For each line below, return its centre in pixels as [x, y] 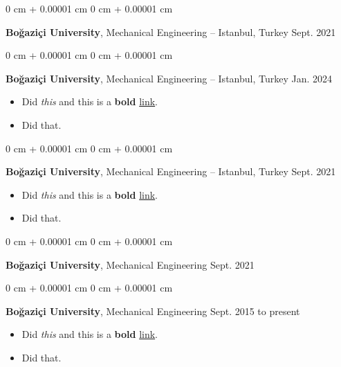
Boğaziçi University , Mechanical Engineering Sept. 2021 [130, 264]
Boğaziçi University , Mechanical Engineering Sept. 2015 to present [153, 311]
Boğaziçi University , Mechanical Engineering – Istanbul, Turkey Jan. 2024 [169, 78]
